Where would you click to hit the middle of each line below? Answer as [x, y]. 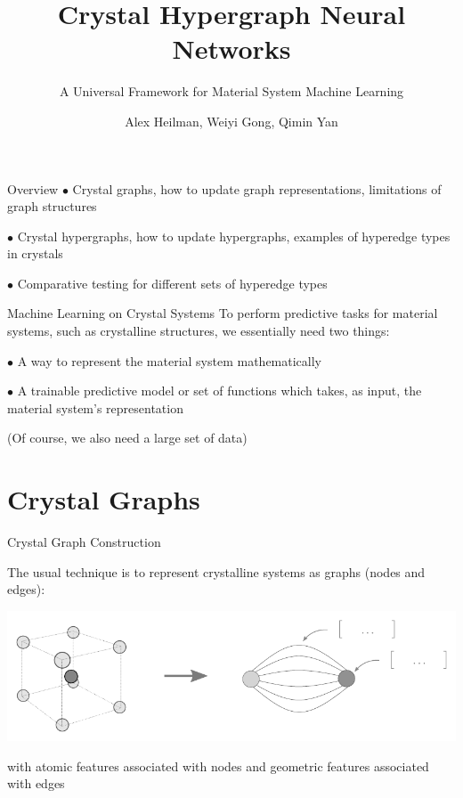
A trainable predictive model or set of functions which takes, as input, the [219, 391]
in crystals [35, 253]
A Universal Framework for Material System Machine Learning [231, 91]
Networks [231, 49]
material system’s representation [95, 407]
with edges [36, 783]
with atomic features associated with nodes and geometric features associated [218, 765]
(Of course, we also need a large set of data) [127, 438]
